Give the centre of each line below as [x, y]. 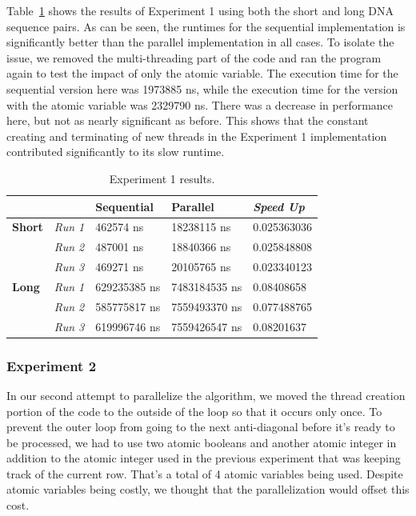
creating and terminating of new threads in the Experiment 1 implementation [197, 136]
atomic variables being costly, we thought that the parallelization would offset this [208, 489]
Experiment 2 [52, 365]
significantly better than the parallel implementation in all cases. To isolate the [200, 42]
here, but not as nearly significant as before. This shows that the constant [188, 120]
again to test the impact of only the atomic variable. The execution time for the [202, 73]
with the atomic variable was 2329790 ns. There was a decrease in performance [200, 104]
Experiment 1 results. [162, 178]
